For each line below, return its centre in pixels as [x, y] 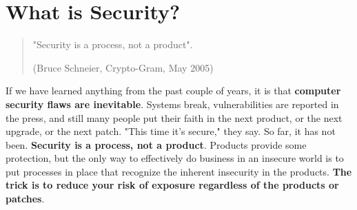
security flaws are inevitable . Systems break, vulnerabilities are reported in [172, 104]
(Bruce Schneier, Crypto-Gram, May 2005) [123, 67]
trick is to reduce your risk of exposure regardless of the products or [172, 185]
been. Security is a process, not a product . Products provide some [156, 144]
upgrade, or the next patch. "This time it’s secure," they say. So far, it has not [171, 131]
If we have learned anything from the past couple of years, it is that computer [173, 91]
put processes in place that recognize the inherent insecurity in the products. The [179, 171]
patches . [25, 199]
